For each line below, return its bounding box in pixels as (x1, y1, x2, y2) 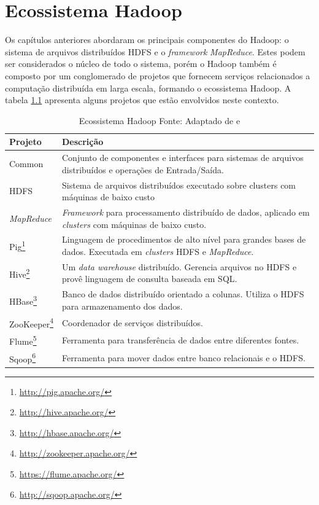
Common (9, 157, 44, 170)
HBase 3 (9, 293, 37, 307)
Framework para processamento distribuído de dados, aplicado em (62, 206, 310, 218)
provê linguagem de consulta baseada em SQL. (62, 272, 237, 285)
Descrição (62, 135, 104, 148)
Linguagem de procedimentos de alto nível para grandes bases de (62, 233, 306, 246)
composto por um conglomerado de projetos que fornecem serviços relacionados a (5, 69, 310, 82)
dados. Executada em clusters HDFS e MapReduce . (62, 245, 254, 258)
